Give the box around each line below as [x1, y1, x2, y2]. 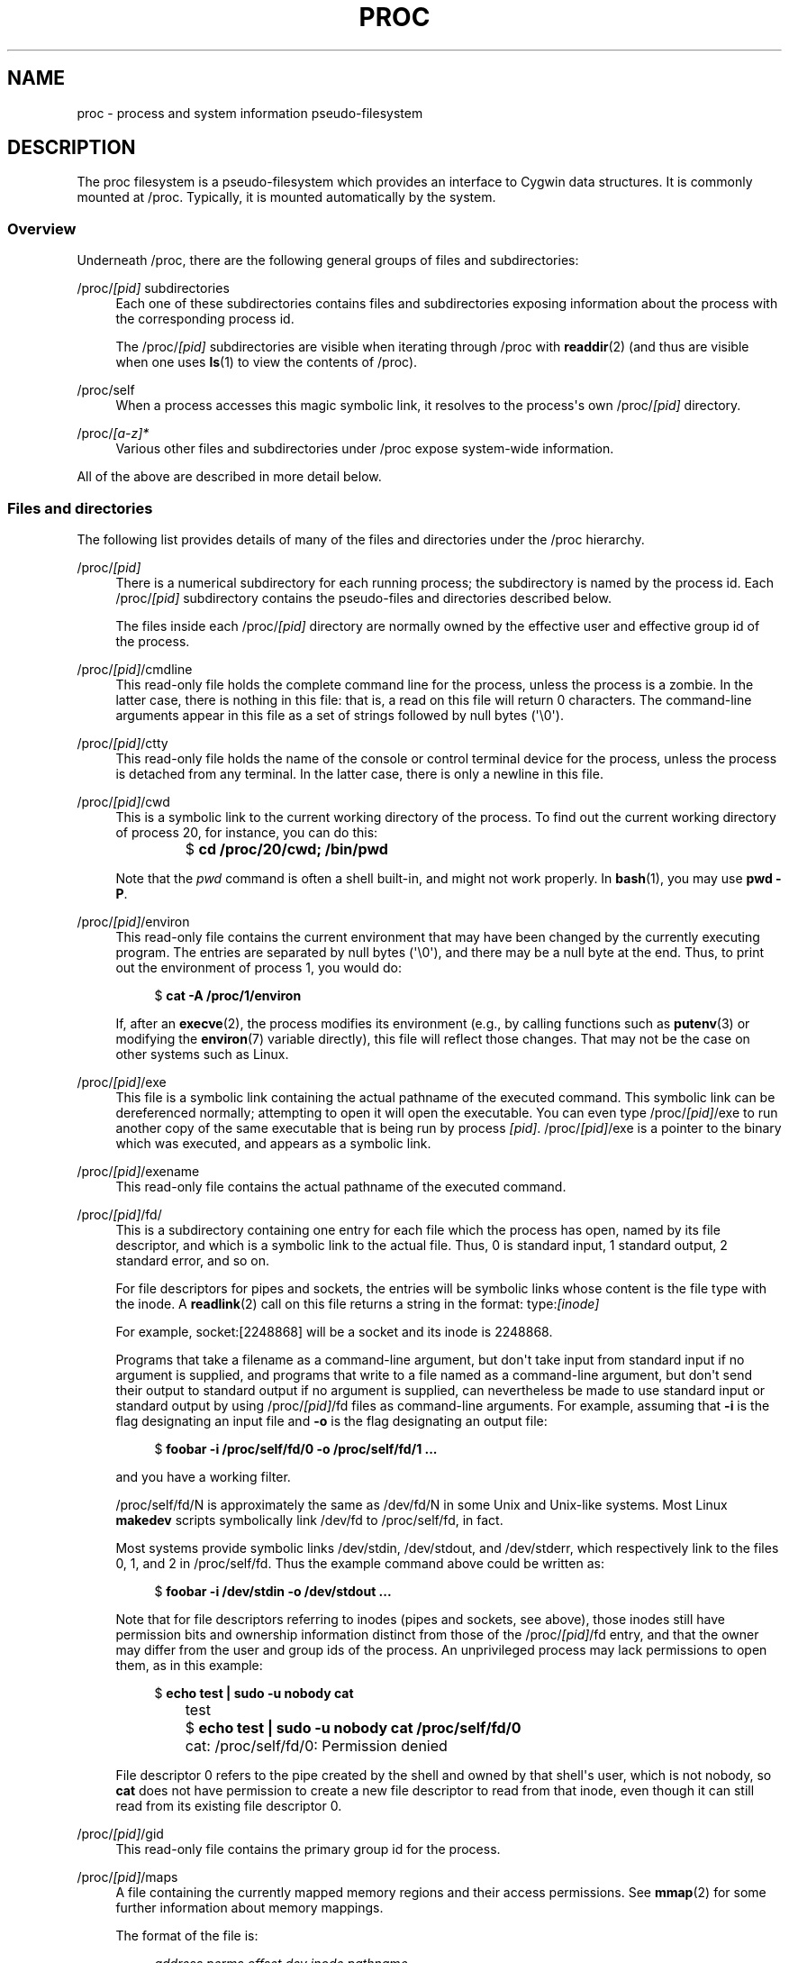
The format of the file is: [115, 1927, 258, 1943]
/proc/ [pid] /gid [77, 1825, 164, 1841]
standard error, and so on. [115, 1252, 270, 1268]
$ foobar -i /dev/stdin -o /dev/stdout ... [154, 1583, 392, 1599]
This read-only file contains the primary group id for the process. [115, 1840, 501, 1857]
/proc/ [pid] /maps [77, 1868, 178, 1885]
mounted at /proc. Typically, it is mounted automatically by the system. [77, 189, 496, 205]
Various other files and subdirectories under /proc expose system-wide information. [115, 441, 614, 457]
